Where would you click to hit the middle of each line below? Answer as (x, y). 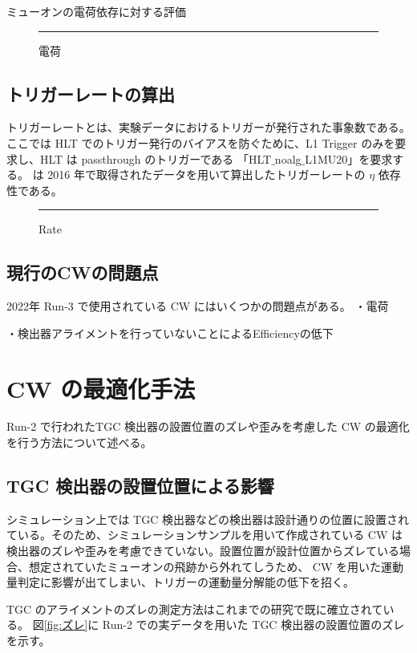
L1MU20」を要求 (349, 158)
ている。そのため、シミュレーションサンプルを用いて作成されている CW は (205, 535)
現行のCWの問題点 (83, 272)
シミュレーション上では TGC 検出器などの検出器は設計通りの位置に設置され (208, 519)
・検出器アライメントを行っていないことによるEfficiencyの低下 (170, 333)
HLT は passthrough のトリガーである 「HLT (156, 158)
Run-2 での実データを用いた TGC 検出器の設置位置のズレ (253, 625)
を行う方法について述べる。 (79, 442)
